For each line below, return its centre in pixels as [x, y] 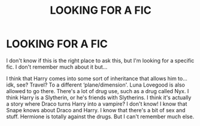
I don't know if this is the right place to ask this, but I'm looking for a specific [100, 60]
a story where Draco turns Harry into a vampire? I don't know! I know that [97, 104]
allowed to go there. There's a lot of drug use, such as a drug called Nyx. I [98, 91]
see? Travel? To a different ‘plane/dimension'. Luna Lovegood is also [101, 85]
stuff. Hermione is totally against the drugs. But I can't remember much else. [100, 116]
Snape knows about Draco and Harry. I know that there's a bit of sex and [96, 110]
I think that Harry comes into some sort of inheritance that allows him [91, 78]
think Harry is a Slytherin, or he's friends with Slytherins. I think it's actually [99, 97]
